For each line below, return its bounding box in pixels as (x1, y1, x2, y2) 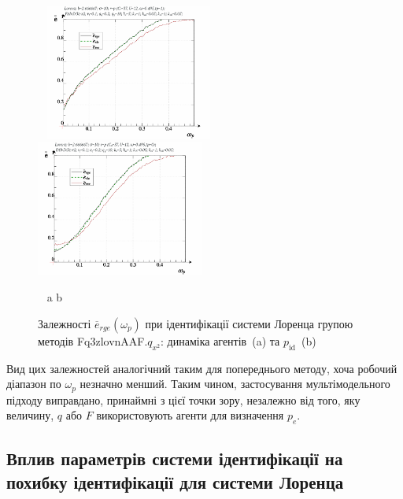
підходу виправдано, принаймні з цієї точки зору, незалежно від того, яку (6, 391, 360, 408)
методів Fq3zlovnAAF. (38, 332, 148, 349)
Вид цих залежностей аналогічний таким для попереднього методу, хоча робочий (6, 360, 397, 376)
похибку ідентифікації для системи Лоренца (6, 469, 344, 493)
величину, (6, 407, 54, 423)
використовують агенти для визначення (96, 407, 284, 423)
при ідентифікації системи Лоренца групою (145, 315, 353, 331)
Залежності (38, 315, 91, 331)
